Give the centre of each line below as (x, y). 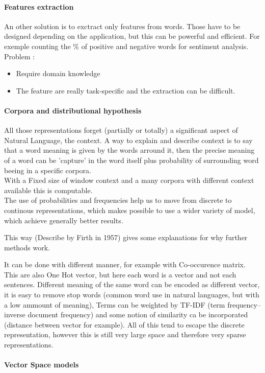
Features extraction (39, 6)
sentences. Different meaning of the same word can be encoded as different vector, (132, 284)
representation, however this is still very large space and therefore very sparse (125, 334)
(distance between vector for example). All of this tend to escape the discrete (124, 324)
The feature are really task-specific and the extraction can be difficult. (126, 90)
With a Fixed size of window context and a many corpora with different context (129, 180)
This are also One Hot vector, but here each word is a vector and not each (120, 274)
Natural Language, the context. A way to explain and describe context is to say (128, 140)
